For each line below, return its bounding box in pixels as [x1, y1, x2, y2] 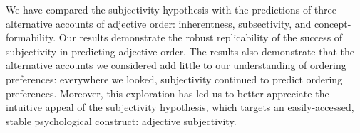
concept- [314, 16, 351, 31]
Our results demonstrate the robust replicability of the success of [58, 30, 343, 45]
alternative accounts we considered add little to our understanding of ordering [6, 58, 346, 73]
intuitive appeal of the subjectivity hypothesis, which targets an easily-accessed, [6, 100, 354, 115]
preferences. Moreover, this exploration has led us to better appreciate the [6, 85, 329, 100]
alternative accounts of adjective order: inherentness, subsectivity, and [6, 16, 312, 31]
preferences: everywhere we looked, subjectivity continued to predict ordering [6, 71, 343, 86]
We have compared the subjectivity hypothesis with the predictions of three [6, 2, 336, 16]
